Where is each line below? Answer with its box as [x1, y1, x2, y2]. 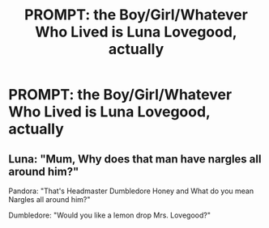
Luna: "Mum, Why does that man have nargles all [8, 152, 262, 166]
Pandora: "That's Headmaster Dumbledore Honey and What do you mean [8, 186, 254, 196]
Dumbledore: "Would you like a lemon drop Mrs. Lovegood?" [8, 210, 211, 220]
